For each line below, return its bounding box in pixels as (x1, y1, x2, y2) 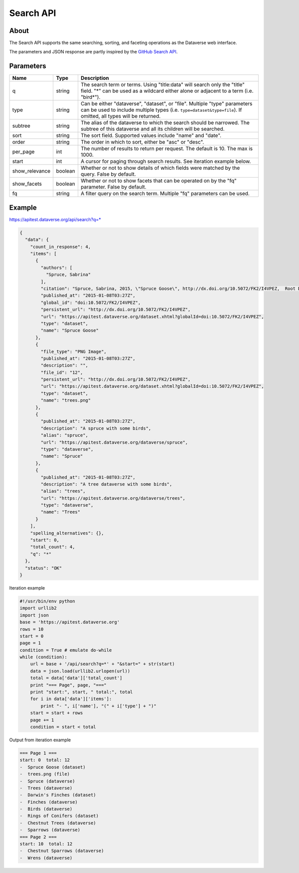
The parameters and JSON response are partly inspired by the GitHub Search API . (9, 49, 178, 55)
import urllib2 (19, 605, 57, 611)
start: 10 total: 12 (19, 841, 73, 847)
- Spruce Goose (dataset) (19, 764, 86, 770)
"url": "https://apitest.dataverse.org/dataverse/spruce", (40, 439, 188, 445)
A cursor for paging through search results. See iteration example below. (80, 158, 251, 165)
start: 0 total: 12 (19, 757, 70, 763)
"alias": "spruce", (40, 432, 88, 438)
